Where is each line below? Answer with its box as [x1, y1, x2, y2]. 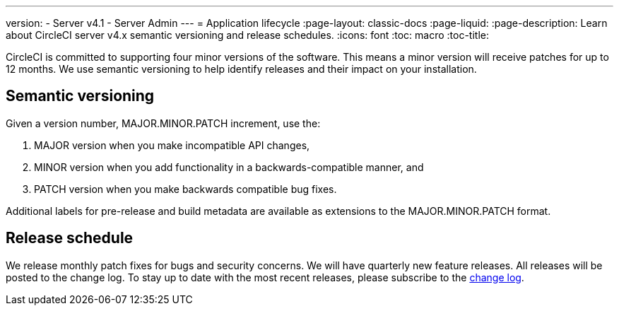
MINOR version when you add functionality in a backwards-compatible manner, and [34, 160, 424, 173]
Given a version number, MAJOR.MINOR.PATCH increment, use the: [6, 117, 321, 129]
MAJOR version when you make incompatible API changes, [34, 139, 310, 151]
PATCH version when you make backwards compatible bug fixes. [34, 182, 337, 195]
